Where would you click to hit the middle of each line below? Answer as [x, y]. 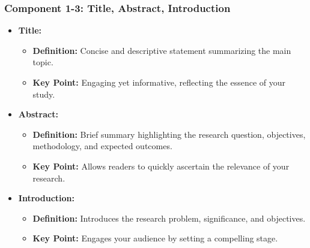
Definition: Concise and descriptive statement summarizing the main [162, 50]
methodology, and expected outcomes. [102, 146]
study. [44, 94]
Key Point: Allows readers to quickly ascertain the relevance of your [161, 166]
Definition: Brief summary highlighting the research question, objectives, [169, 134]
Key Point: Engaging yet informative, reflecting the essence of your [159, 82]
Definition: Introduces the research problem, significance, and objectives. [169, 218]
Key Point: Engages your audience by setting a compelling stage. [155, 238]
